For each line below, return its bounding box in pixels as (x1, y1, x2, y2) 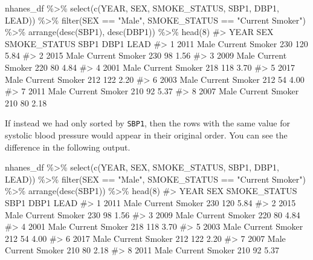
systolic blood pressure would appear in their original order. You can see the (5, 129, 288, 141)
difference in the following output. (5, 140, 131, 153)
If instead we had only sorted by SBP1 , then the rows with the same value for (5, 117, 290, 129)
